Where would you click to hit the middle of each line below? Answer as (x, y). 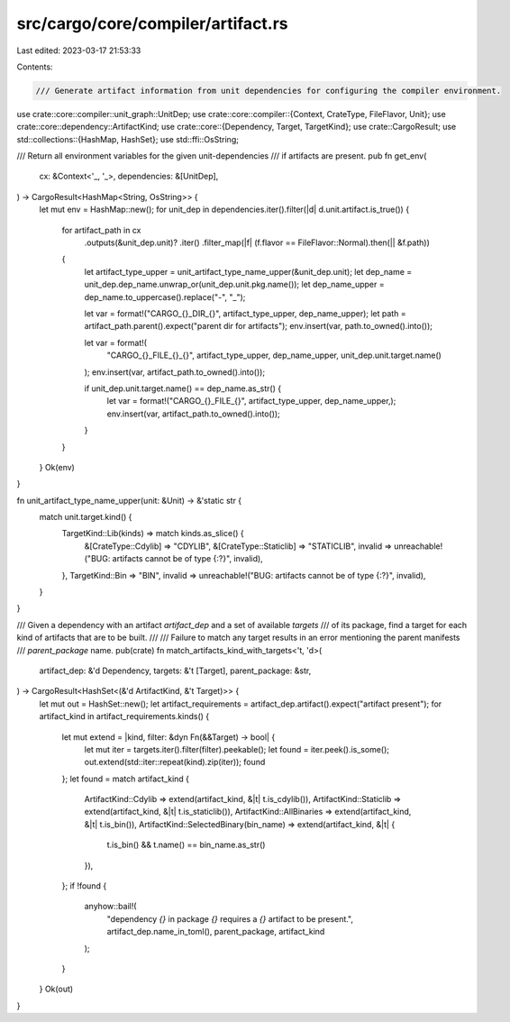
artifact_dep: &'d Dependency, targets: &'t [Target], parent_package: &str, (175, 671)
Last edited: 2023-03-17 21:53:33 (79, 50)
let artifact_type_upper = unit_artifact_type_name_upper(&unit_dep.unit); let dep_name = (248, 271)
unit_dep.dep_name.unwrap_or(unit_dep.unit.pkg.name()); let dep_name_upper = (234, 285)
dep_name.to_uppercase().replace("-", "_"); (165, 297)
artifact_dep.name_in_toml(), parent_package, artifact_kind (216, 932)
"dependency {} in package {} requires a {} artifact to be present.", (230, 918)
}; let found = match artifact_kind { (125, 779)
